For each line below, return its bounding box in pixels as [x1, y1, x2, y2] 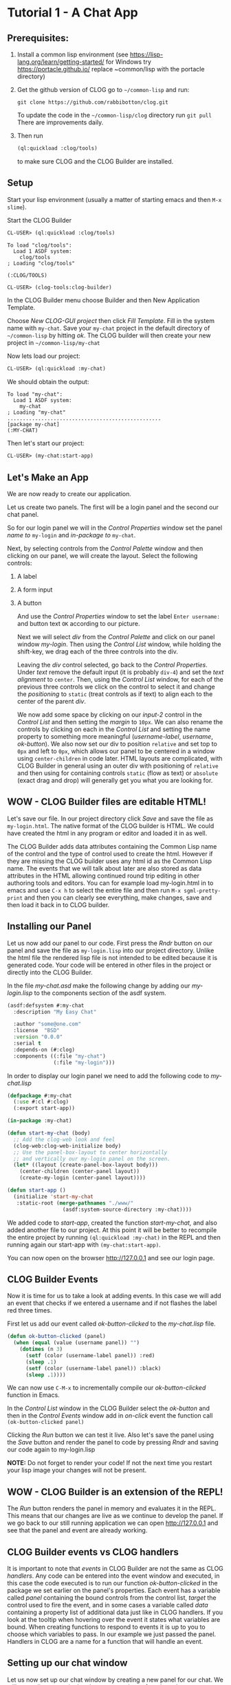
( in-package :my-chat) [7, 1117, 72, 1124]
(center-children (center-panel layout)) [19, 1168, 140, 1175]
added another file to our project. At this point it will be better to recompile [7, 1225, 217, 1234]
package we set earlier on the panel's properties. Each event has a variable [7, 1586, 221, 1595]
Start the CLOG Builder [7, 216, 72, 224]
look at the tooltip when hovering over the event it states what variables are [7, 1616, 221, 1624]
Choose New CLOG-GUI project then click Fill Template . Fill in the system [7, 317, 215, 325]
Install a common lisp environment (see [16, 50, 129, 58]
